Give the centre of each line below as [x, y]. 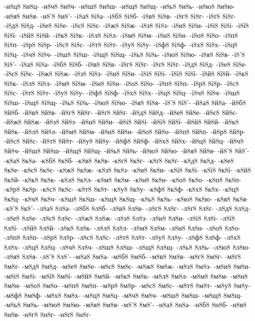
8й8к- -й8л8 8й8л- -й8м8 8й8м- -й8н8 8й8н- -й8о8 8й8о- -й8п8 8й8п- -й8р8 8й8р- [125, 131]
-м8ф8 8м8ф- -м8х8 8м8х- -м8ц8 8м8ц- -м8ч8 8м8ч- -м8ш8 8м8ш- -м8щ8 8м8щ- [123, 295]
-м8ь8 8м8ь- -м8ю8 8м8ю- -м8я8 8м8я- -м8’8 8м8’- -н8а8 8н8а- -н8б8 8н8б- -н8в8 [125, 305]
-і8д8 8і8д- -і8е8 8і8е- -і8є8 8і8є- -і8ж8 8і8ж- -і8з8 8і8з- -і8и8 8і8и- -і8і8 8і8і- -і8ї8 [127, 25]
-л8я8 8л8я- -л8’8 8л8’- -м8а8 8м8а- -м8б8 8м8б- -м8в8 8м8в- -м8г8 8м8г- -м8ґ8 [123, 256]
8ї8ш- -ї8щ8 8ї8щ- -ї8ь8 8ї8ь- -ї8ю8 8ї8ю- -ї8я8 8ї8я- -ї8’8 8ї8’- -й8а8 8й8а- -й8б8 [125, 102]
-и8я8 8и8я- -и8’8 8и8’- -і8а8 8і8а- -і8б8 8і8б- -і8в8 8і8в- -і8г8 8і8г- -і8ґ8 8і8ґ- [120, 15]
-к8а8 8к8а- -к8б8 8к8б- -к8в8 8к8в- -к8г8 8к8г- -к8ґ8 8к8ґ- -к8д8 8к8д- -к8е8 [119, 160]
